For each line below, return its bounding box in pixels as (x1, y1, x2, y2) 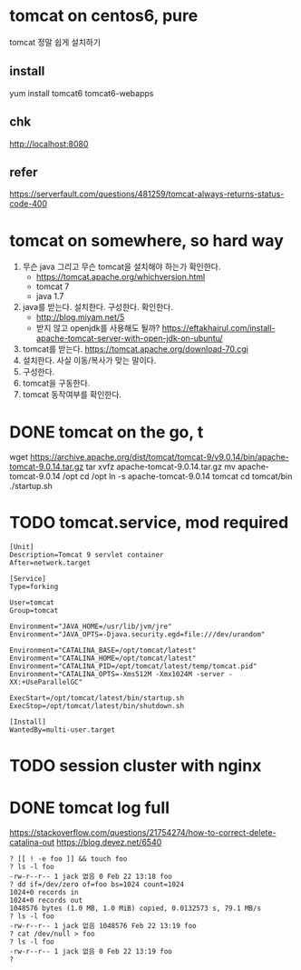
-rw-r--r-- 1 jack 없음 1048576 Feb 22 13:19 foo (9, 922, 197, 931)
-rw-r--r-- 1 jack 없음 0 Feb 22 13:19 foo (9, 947, 172, 956)
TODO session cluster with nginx (9, 755, 262, 776)
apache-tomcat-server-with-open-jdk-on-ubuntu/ (35, 333, 224, 344)
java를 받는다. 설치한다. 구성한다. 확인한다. (22, 302, 174, 313)
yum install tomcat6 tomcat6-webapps (9, 87, 154, 98)
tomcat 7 (35, 281, 70, 292)
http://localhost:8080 (9, 138, 89, 149)
